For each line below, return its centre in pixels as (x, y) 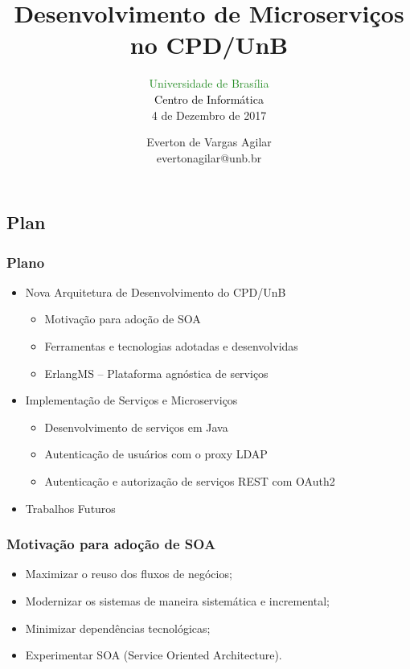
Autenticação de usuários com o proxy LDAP (156, 454)
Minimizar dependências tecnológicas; (118, 628)
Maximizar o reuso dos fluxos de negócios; (129, 574)
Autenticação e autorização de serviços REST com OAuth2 (190, 481)
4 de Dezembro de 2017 (209, 115)
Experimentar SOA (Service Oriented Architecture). (154, 655)
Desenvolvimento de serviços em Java (136, 427)
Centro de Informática (209, 99)
